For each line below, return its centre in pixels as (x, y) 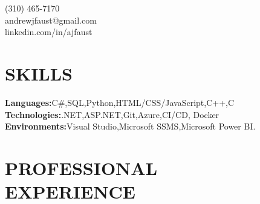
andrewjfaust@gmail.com (51, 20)
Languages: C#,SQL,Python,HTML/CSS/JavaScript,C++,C (120, 102)
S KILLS (39, 73)
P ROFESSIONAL (81, 167)
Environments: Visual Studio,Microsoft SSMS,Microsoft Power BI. (130, 126)
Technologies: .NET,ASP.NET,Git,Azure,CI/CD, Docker (112, 114)
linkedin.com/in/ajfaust (49, 32)
